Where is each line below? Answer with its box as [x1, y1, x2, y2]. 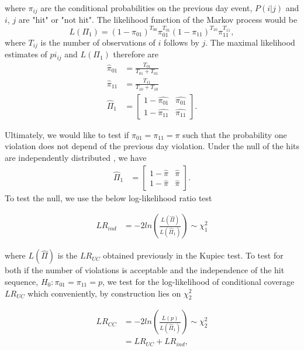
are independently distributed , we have [5, 152, 147, 164]
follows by [164, 36, 199, 48]
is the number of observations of [40, 36, 156, 48]
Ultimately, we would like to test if [5, 128, 129, 140]
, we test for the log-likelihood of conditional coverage [102, 275, 295, 287]
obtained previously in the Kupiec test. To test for [103, 249, 284, 261]
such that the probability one [182, 128, 287, 140]
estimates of [5, 48, 47, 60]
